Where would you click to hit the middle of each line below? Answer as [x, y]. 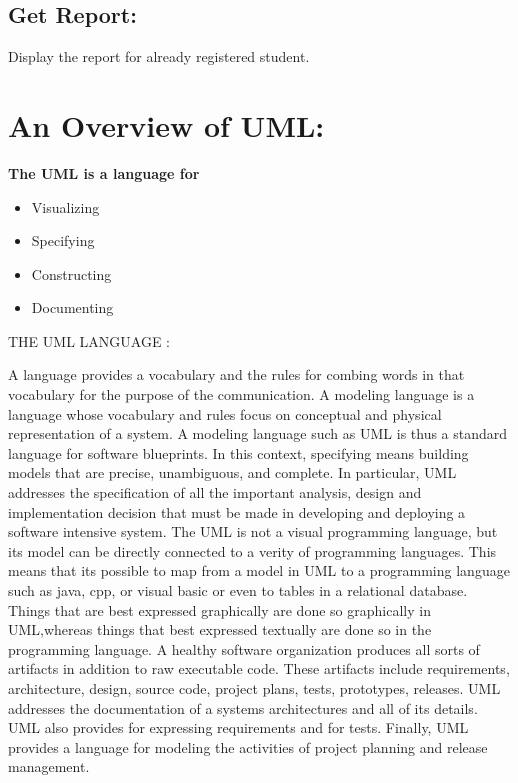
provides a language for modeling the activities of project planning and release [248, 746]
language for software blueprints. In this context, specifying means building [238, 452]
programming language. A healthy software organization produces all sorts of [244, 648]
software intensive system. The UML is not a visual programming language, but [253, 531]
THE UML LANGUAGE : [89, 340]
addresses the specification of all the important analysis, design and [215, 492]
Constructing [71, 273]
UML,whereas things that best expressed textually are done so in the [220, 629]
